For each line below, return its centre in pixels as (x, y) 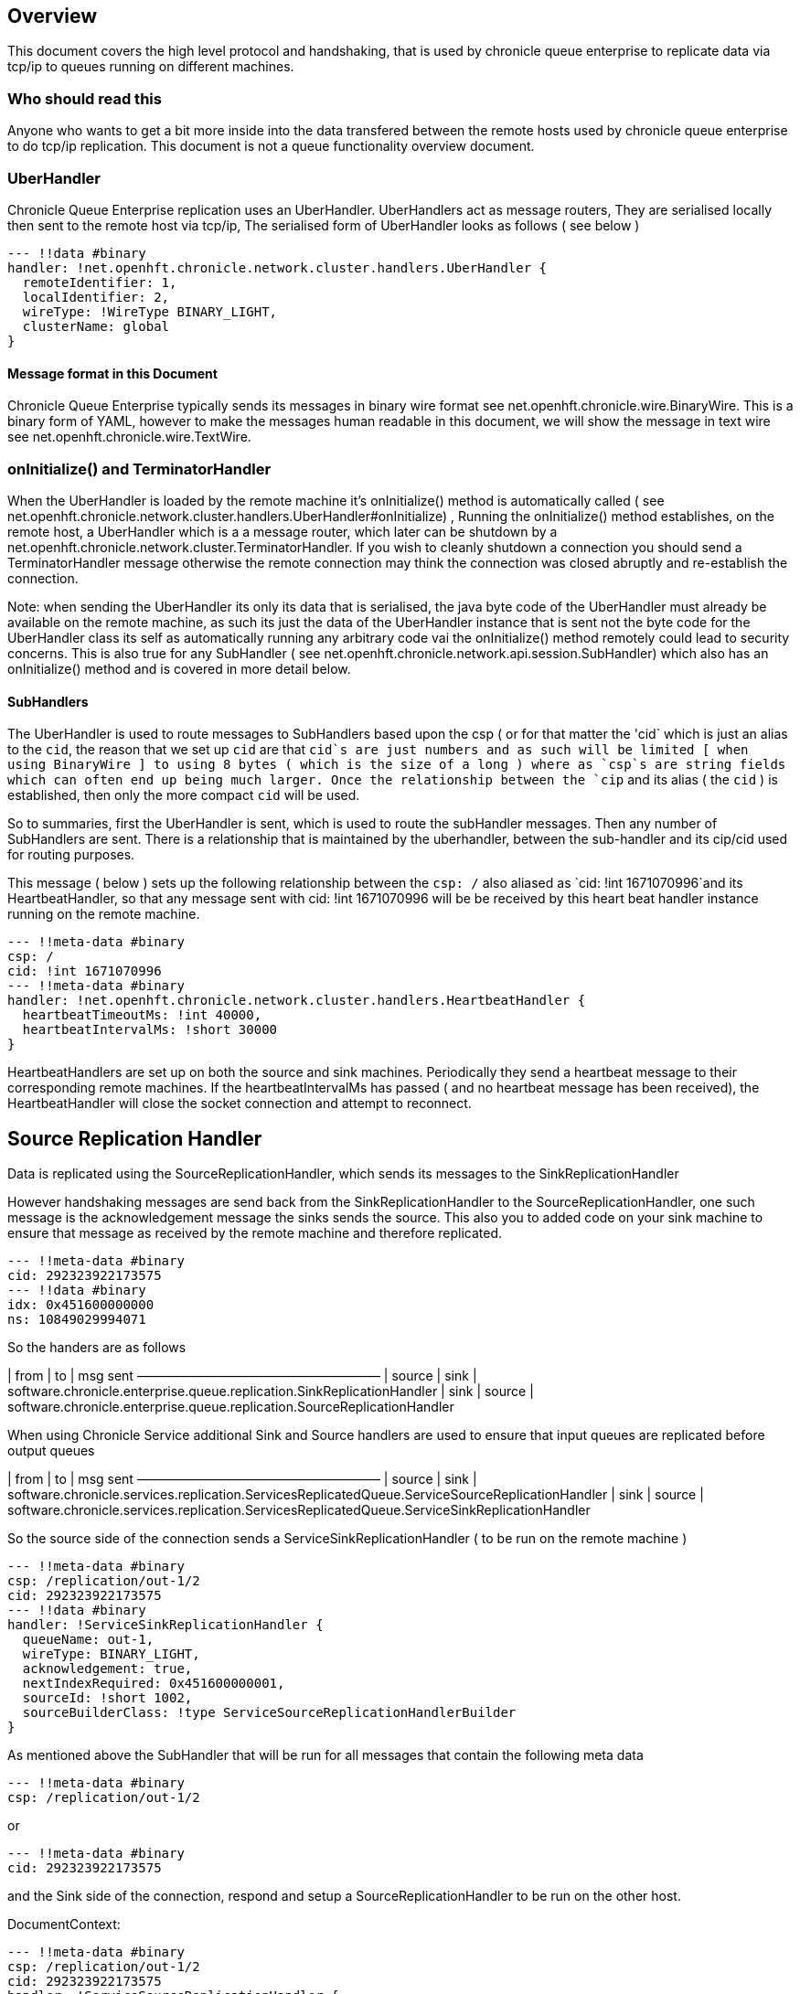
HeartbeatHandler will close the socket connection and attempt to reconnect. (240, 1104)
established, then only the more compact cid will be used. (184, 795)
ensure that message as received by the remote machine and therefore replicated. (255, 1232)
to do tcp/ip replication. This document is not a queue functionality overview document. (271, 146)
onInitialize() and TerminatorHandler (139, 469)
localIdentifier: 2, (96, 297)
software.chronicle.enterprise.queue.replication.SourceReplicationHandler (231, 1406)
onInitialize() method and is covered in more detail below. (179, 668)
